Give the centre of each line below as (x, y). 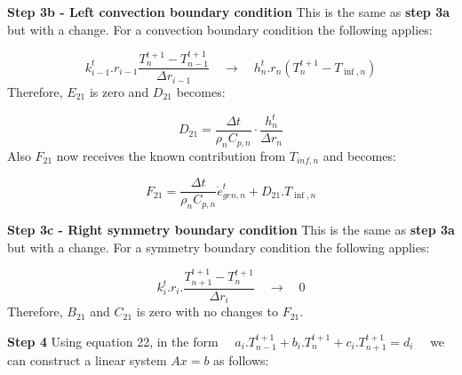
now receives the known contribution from (171, 155)
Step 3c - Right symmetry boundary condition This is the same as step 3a (231, 230)
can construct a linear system (87, 360)
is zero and (119, 91)
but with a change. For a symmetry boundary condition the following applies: (219, 247)
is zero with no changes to (207, 311)
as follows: (241, 360)
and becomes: (359, 155)
